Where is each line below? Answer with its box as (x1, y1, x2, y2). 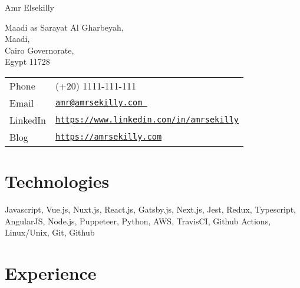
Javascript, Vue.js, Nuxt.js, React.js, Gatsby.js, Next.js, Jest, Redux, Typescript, (5, 203, 296, 216)
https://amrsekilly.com (55, 132, 162, 142)
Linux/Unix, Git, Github (5, 226, 95, 239)
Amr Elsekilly (5, 1, 54, 13)
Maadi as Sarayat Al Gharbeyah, (5, 21, 124, 33)
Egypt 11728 (5, 55, 50, 68)
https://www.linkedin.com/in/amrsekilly (55, 115, 239, 125)
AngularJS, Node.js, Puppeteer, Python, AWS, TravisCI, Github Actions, (5, 214, 271, 227)
